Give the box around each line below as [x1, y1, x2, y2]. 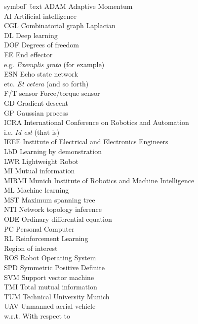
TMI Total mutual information [4, 282, 97, 292]
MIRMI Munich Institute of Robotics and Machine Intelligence [4, 175, 195, 185]
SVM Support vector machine [4, 272, 94, 282]
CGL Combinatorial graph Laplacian [4, 20, 116, 31]
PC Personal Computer [4, 223, 75, 234]
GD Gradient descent [4, 97, 69, 108]
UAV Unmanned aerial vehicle [4, 301, 96, 311]
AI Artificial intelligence [4, 10, 77, 21]
